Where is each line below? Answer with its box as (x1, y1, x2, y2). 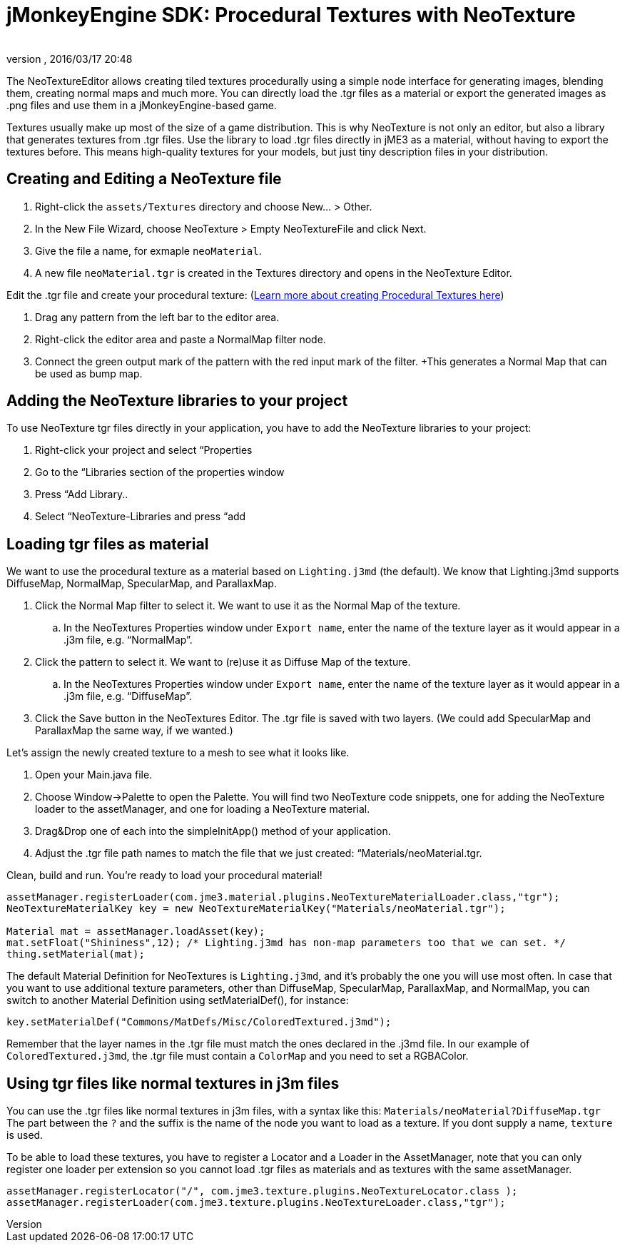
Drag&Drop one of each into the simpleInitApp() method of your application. (35, 825, 391, 838)
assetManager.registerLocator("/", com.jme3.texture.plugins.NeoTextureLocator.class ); (6, 1185, 518, 1197)
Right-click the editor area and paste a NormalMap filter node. (35, 333, 326, 345)
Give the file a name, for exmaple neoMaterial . (35, 244, 262, 257)
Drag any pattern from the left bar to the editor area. (35, 310, 280, 323)
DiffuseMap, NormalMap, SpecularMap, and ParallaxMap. (6, 577, 277, 590)
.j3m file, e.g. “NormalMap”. (63, 634, 193, 646)
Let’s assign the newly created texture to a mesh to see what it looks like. (6, 746, 350, 759)
